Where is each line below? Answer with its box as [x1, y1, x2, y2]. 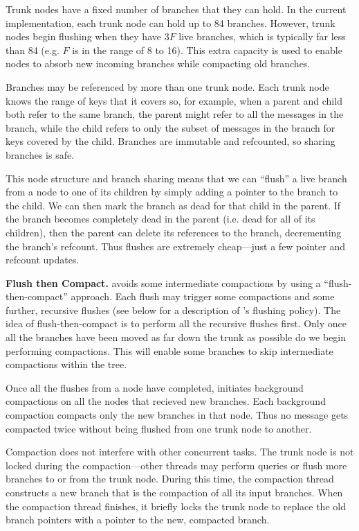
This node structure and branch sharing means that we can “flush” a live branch [6, 171, 347, 185]
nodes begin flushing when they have [6, 29, 161, 44]
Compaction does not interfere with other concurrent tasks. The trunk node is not [6, 444, 354, 459]
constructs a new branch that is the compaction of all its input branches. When [6, 485, 343, 499]
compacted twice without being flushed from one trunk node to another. [6, 421, 312, 435]
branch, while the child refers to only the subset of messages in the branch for [6, 120, 335, 134]
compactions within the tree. [6, 357, 127, 372]
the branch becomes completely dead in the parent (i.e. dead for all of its [6, 211, 315, 226]
